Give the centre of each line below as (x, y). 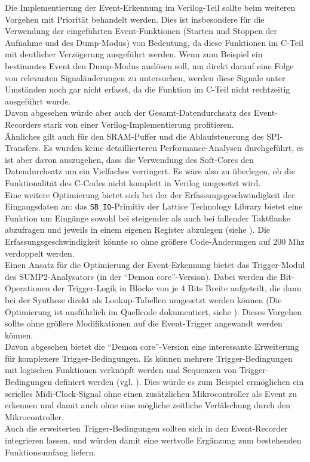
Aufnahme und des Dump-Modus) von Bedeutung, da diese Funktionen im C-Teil (154, 42)
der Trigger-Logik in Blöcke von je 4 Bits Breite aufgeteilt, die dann (177, 288)
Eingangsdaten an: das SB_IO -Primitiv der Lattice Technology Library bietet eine (154, 206)
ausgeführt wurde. (38, 101)
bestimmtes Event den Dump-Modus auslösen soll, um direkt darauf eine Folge (149, 65)
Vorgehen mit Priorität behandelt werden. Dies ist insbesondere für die (135, 19)
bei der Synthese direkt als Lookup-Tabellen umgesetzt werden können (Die (143, 299)
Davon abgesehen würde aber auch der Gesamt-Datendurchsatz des (128, 113)
